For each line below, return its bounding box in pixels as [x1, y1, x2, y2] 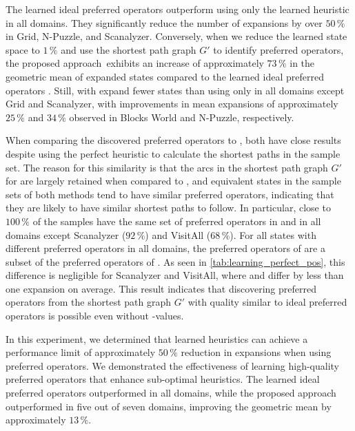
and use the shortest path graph [61, 42, 196, 56]
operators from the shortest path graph [6, 295, 172, 309]
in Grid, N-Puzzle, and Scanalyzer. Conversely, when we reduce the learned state [6, 29, 347, 43]
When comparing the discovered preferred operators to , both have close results [6, 133, 341, 147]
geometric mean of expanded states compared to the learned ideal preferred [6, 69, 324, 83]
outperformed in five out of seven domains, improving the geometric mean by [6, 399, 332, 413]
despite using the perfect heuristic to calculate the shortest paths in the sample [6, 146, 341, 160]
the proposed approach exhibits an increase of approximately [6, 56, 264, 70]
